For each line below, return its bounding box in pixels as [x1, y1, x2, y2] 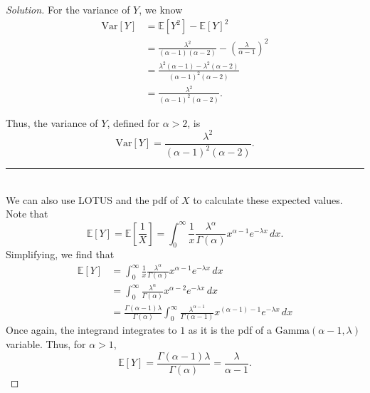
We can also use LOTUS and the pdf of [6, 192, 179, 207]
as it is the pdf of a [188, 322, 273, 337]
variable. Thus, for [6, 337, 86, 352]
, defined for [107, 115, 159, 130]
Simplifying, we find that [6, 247, 115, 262]
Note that [6, 206, 48, 221]
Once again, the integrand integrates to [6, 322, 177, 337]
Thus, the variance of [6, 115, 98, 130]
